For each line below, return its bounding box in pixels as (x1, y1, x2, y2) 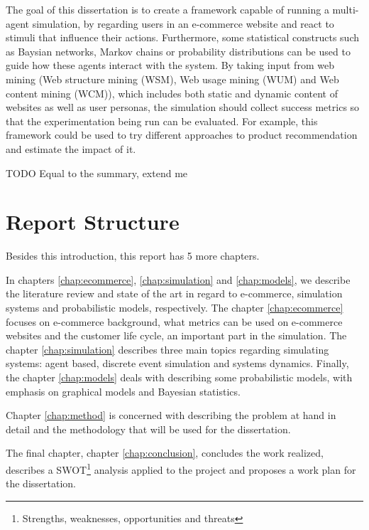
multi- (332, 2, 359, 16)
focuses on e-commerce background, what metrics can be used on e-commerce (6, 314, 343, 329)
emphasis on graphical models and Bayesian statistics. (6, 383, 241, 398)
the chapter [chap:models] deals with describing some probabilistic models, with (6, 370, 353, 384)
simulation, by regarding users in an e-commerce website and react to (32, 16, 334, 31)
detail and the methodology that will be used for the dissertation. (6, 421, 291, 436)
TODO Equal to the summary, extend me (6, 165, 188, 180)
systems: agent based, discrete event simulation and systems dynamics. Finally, (6, 356, 349, 371)
